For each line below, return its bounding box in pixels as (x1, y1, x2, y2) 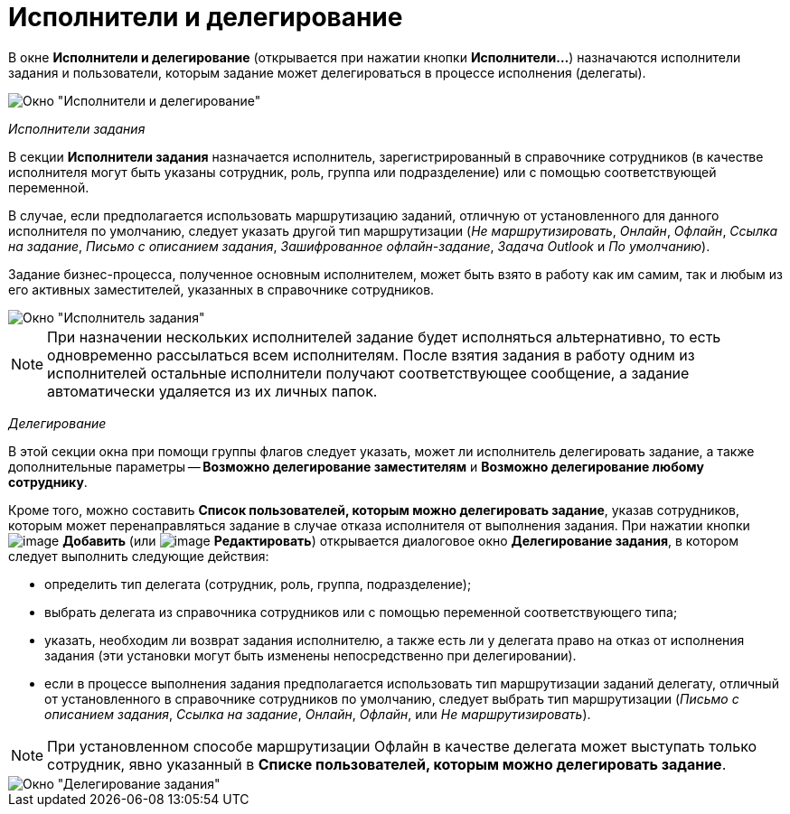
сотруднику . (8, 473, 88, 490)
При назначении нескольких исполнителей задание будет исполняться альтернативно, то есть (47, 327, 721, 346)
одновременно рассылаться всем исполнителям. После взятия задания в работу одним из (47, 345, 695, 364)
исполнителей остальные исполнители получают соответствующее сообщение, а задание (47, 363, 690, 382)
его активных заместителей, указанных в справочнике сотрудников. (8, 281, 435, 297)
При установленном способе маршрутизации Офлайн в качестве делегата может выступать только (47, 736, 757, 755)
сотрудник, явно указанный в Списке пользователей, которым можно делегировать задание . (47, 754, 727, 773)
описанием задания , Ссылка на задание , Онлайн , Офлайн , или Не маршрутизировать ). (44, 706, 591, 722)
